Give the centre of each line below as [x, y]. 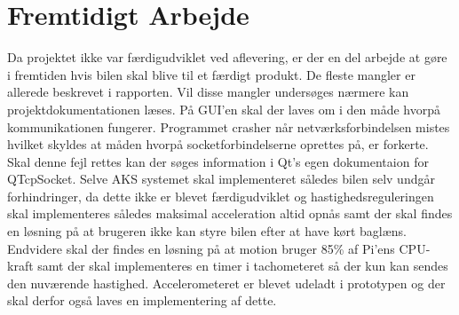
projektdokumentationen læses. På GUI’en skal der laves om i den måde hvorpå [224, 109]
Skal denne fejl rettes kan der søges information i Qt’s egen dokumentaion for [218, 161]
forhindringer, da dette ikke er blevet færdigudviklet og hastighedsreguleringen [221, 196]
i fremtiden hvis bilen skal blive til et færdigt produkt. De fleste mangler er [211, 74]
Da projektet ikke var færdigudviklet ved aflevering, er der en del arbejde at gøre [227, 57]
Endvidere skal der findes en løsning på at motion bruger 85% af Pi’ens [201, 248]
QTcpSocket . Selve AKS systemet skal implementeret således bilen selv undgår [221, 179]
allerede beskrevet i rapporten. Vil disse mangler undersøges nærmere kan [208, 92]
